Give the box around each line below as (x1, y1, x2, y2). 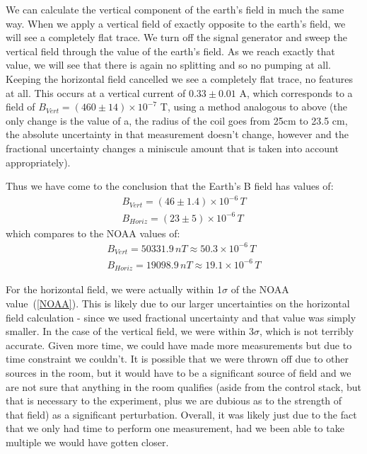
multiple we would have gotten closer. (6, 434, 169, 449)
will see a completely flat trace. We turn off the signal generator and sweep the (6, 30, 347, 45)
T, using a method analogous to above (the (160, 99, 347, 114)
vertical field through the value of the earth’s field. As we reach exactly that (6, 43, 335, 58)
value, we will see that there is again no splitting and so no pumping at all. (6, 57, 332, 72)
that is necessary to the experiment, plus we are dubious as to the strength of (6, 393, 342, 408)
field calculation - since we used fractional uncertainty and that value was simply (6, 310, 356, 324)
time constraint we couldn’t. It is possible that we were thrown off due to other (6, 351, 349, 366)
